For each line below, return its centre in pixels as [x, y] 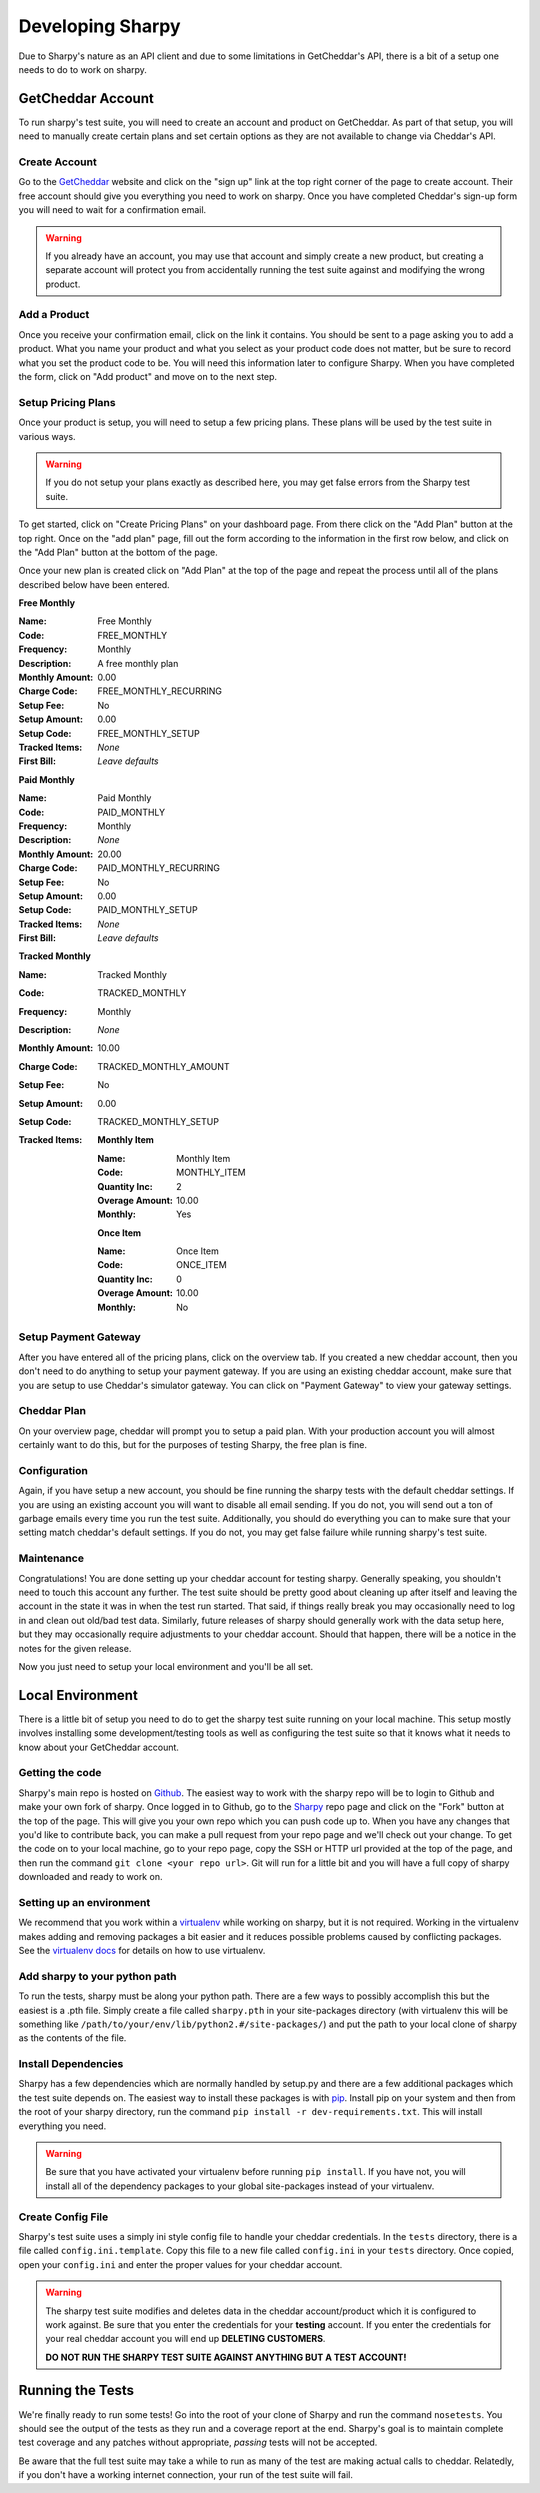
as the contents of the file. [72, 2038]
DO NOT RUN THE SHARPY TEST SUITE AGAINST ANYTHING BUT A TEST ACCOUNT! [226, 2357]
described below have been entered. [94, 584]
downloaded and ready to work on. [90, 1877]
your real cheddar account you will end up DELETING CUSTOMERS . [185, 2339]
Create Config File [63, 2217]
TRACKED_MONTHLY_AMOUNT [163, 1066]
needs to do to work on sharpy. [82, 69]
